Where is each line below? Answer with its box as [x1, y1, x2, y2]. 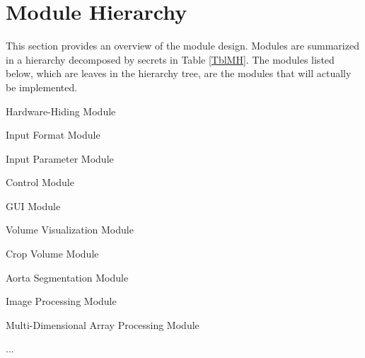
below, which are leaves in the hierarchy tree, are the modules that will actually [6, 66, 352, 81]
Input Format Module [6, 127, 100, 142]
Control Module [6, 175, 74, 190]
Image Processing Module [6, 294, 117, 308]
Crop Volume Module [6, 246, 99, 261]
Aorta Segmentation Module [6, 270, 129, 284]
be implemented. [6, 79, 78, 94]
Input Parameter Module [6, 151, 114, 166]
